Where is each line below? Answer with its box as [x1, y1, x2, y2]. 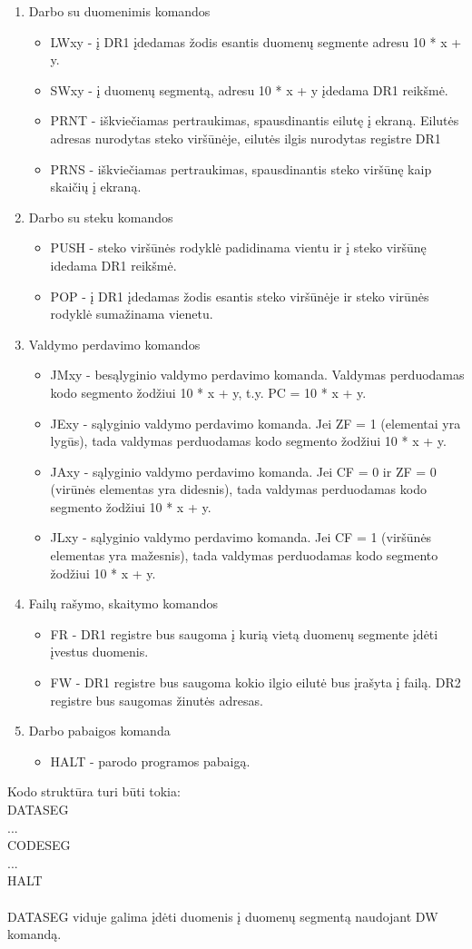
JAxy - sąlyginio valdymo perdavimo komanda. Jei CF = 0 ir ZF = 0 [50, 461, 437, 480]
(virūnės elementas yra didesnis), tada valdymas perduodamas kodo [50, 479, 427, 499]
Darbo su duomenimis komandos [28, 2, 211, 20]
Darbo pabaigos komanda [28, 721, 171, 740]
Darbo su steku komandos [28, 207, 173, 226]
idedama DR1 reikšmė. [50, 255, 177, 274]
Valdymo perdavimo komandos [28, 334, 201, 353]
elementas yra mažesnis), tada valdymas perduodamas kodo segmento [50, 546, 438, 565]
